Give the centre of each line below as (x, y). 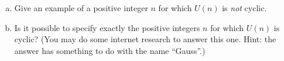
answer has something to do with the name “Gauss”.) (110, 50)
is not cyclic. (244, 8)
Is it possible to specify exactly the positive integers (107, 27)
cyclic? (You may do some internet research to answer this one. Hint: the (145, 39)
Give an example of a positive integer (81, 8)
